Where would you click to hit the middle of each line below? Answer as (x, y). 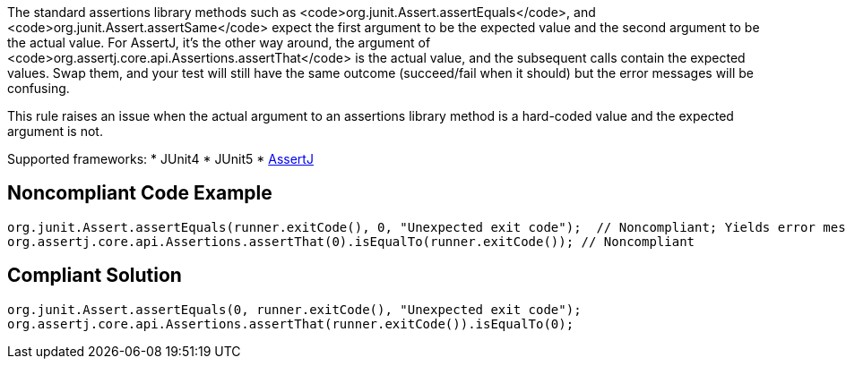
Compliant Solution (95, 276)
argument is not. (55, 131)
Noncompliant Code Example (140, 193)
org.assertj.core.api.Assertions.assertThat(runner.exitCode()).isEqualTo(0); (291, 323)
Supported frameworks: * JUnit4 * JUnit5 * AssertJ (160, 159)
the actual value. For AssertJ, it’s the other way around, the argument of (219, 43)
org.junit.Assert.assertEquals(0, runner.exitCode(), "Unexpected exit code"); (294, 309)
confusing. (39, 88)
